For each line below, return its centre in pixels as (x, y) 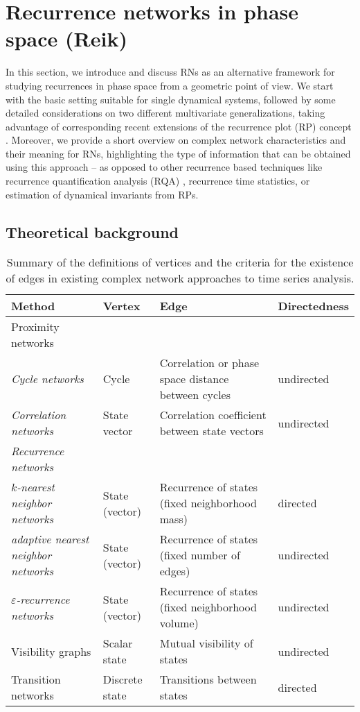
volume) (179, 623)
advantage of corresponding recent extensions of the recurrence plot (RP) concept (179, 126)
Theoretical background (92, 231)
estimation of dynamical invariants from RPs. (102, 194)
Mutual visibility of (206, 643)
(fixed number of (200, 555)
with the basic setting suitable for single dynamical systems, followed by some (171, 99)
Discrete (123, 679)
